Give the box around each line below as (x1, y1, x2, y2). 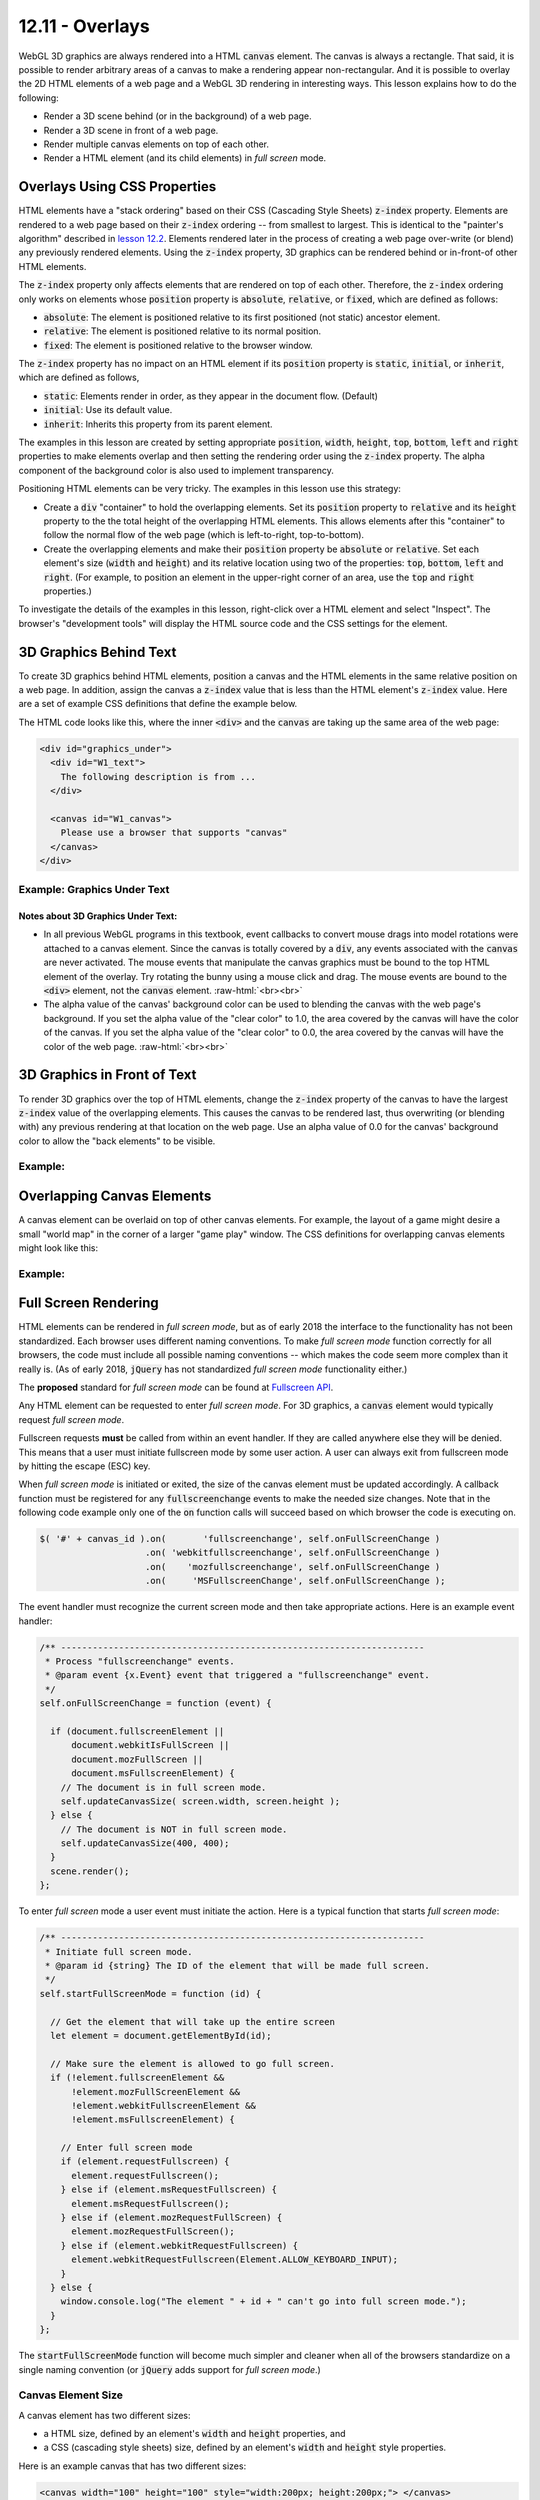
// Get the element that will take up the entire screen (50, 2016, 335, 2027)
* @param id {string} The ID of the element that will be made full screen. (45, 1960, 430, 1971)
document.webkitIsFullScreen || (71, 1740, 230, 1751)
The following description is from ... (60, 771, 257, 782)
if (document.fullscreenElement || (50, 1725, 225, 1737)
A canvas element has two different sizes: (18, 2409, 191, 2421)
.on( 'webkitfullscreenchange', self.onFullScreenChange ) (145, 1547, 441, 1559)
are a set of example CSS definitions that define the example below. (18, 698, 298, 710)
